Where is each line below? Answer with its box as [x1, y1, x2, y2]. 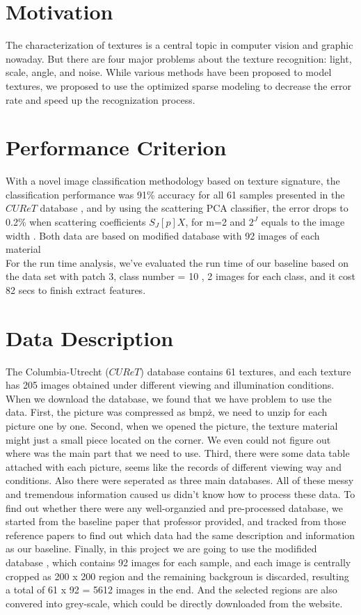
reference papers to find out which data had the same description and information [6, 527, 355, 542]
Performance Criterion [6, 133, 227, 162]
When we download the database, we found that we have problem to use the [6, 391, 332, 405]
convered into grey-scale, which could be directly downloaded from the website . [6, 595, 343, 610]
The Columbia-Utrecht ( [6, 364, 109, 378]
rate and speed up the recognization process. [6, 92, 195, 107]
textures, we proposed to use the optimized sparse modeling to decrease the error [6, 78, 351, 93]
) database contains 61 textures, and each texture [140, 364, 351, 378]
